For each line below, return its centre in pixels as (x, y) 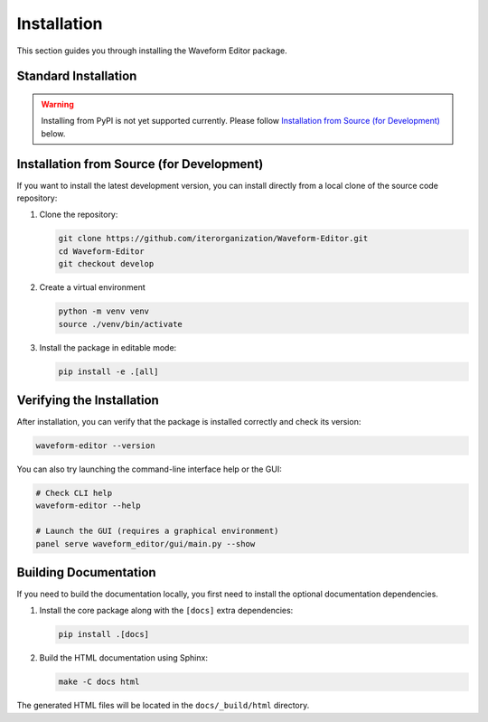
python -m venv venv (103, 311)
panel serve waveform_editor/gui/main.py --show (145, 544)
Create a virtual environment (93, 287)
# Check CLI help (74, 493)
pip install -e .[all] (108, 371)
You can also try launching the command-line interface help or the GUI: (149, 469)
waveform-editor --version (95, 446)
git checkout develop (106, 264)
